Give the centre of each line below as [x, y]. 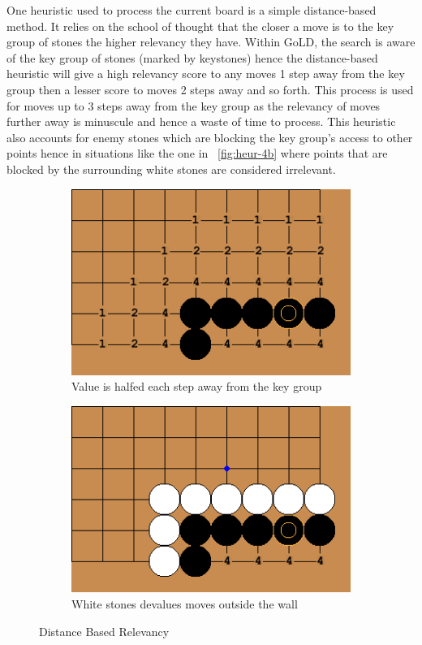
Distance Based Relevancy [104, 631]
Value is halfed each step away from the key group [197, 386]
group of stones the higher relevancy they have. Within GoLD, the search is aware [211, 42]
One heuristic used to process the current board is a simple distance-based [192, 10]
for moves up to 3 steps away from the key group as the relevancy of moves [194, 105]
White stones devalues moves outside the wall [185, 603]
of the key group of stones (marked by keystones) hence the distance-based [192, 57]
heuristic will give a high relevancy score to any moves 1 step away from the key [206, 74]
